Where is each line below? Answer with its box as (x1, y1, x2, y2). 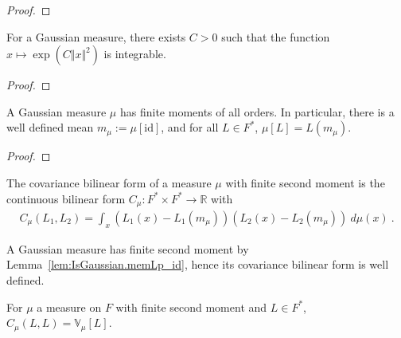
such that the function (221, 28, 330, 45)
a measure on (37, 298, 102, 315)
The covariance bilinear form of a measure (6, 174, 212, 191)
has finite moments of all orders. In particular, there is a (119, 103, 395, 120)
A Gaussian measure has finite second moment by (6, 240, 249, 257)
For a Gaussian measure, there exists (6, 28, 186, 45)
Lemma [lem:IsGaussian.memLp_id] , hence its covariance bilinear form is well (6, 256, 389, 273)
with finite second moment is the (225, 174, 385, 191)
